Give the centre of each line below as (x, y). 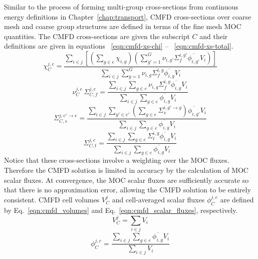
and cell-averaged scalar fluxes (158, 199)
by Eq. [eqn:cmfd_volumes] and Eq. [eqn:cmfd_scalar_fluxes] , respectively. (121, 210)
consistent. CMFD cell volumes (52, 199)
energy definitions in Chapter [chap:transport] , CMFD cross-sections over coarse (128, 16)
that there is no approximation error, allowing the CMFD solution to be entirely (127, 190)
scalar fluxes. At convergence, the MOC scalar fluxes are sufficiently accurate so (126, 180)
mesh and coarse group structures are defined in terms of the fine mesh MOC (123, 26)
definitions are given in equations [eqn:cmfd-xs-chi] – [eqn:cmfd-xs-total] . (119, 46)
